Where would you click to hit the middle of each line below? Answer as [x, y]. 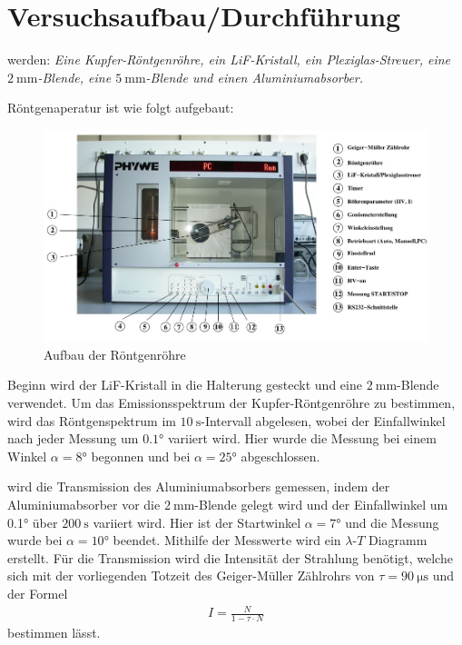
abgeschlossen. [280, 456]
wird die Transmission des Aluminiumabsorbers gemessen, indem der [199, 486]
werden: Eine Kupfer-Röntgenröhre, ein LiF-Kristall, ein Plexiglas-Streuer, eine [229, 60]
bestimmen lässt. [54, 632]
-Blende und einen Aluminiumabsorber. [255, 77]
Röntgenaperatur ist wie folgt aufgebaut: [121, 108]
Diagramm [398, 540]
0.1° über [33, 522]
